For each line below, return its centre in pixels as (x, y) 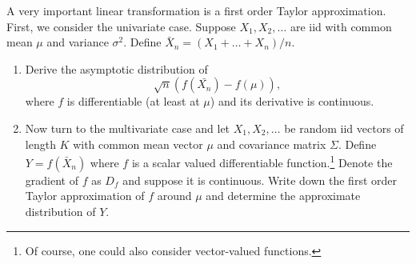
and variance (78, 42)
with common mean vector (138, 144)
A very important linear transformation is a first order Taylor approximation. (196, 10)
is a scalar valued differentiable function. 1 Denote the (262, 161)
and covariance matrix (272, 144)
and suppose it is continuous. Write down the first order (260, 180)
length (40, 144)
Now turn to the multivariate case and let (128, 128)
